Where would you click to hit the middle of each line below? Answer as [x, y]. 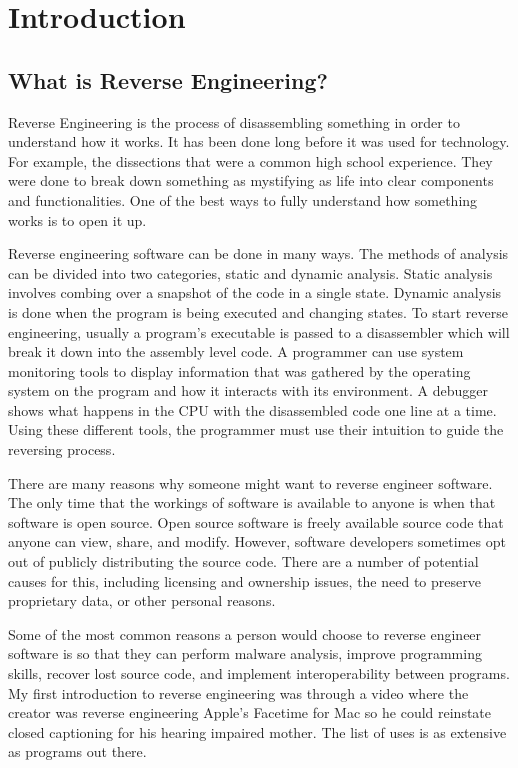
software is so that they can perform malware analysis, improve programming [245, 653]
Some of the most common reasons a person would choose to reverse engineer [245, 633]
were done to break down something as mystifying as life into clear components [251, 180]
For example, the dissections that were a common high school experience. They [250, 160]
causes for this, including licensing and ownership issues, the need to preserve [244, 580]
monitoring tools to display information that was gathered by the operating [239, 370]
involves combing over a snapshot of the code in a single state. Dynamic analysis [255, 292]
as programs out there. [77, 751]
